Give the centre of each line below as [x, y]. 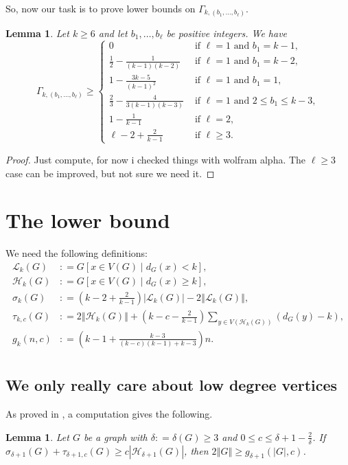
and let [113, 33]
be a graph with [115, 436]
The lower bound [88, 220]
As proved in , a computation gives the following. [109, 414]
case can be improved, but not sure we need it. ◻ [110, 173]
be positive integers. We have [227, 33]
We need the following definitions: [77, 253]
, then [196, 450]
